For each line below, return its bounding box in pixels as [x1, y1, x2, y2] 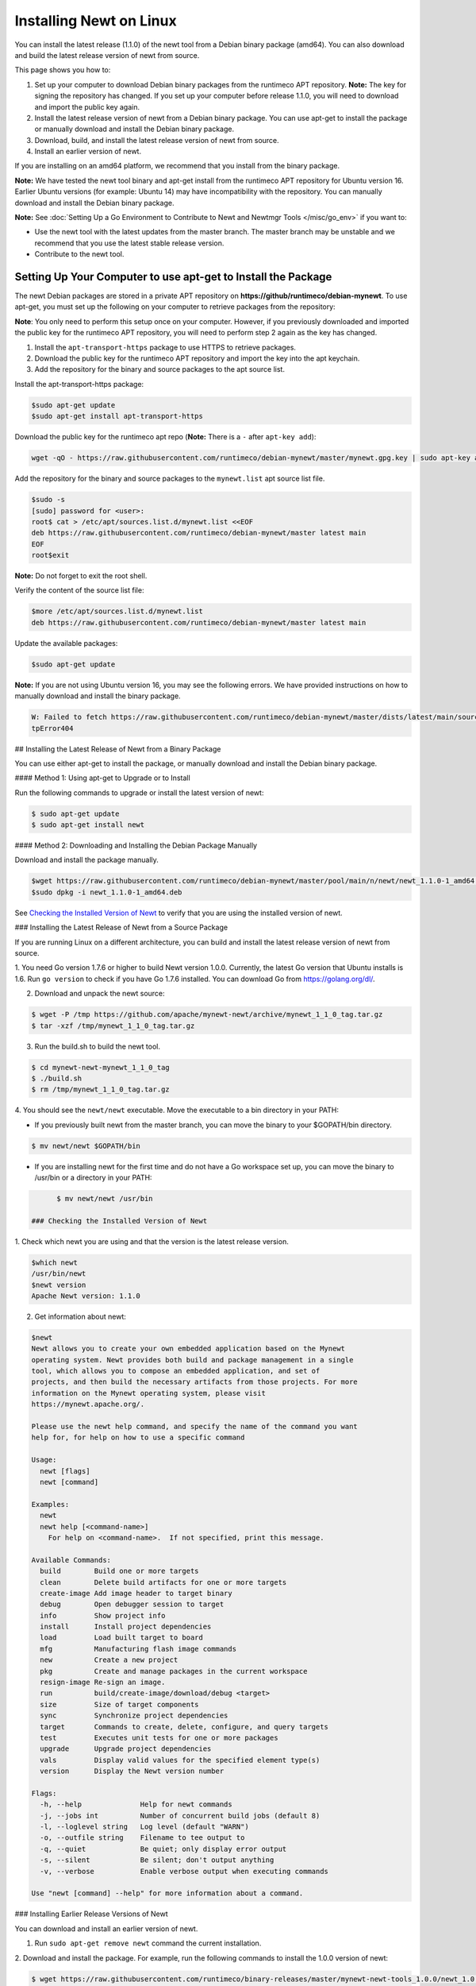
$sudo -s [31, 495, 66, 504]
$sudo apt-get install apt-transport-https [31, 411, 204, 421]
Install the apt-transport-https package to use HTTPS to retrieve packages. [34, 342, 297, 352]
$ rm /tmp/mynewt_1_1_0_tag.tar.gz [31, 1085, 170, 1094]
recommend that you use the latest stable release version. [34, 238, 225, 248]
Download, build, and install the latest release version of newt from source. [34, 135, 279, 145]
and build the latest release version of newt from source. [14, 50, 200, 60]
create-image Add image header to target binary [40, 1589, 233, 1598]
